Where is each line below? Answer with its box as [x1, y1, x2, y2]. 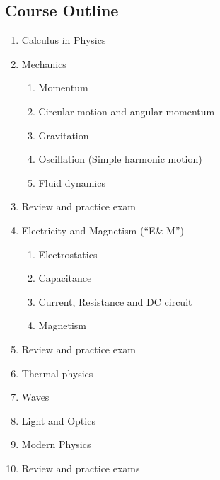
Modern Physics [21, 437, 91, 452]
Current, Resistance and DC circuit [38, 294, 192, 309]
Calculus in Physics [21, 33, 106, 47]
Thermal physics [21, 365, 93, 380]
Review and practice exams [21, 460, 140, 475]
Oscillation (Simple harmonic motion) [38, 152, 202, 166]
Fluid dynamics [38, 175, 105, 190]
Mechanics [21, 56, 66, 71]
